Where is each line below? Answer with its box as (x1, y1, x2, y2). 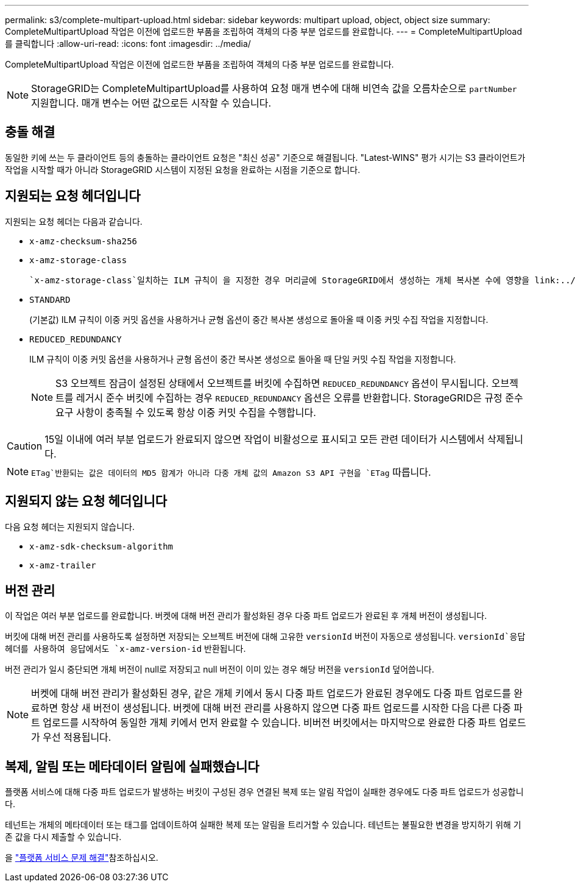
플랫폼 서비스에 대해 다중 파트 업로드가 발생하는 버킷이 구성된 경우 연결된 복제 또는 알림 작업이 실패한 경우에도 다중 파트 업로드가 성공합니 (5, 786, 524, 797)
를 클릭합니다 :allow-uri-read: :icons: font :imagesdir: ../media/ (5, 38, 251, 49)
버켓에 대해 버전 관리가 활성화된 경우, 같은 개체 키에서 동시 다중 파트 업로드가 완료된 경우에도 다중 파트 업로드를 (31, 687, 511, 700)
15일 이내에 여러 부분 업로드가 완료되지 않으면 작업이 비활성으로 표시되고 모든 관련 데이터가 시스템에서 (44, 433, 485, 445)
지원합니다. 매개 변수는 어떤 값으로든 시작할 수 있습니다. (31, 97, 272, 109)
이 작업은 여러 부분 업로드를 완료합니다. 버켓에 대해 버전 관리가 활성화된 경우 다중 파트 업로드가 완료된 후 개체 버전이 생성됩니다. (5, 610, 487, 621)
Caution (7, 439, 43, 452)
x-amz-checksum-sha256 (29, 236, 138, 246)
